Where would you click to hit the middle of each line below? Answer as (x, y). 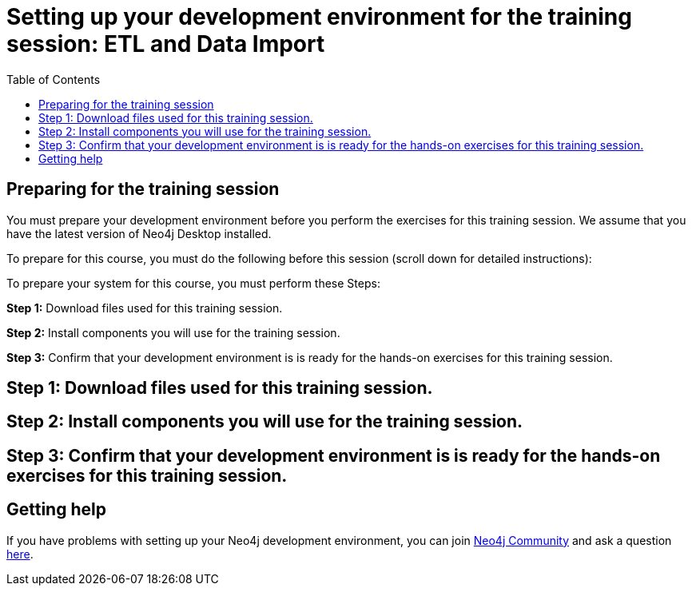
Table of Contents (54, 79)
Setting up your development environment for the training (319, 17)
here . (20, 554)
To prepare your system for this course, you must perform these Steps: (193, 283)
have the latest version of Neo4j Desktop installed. (139, 233)
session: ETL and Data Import (166, 44)
